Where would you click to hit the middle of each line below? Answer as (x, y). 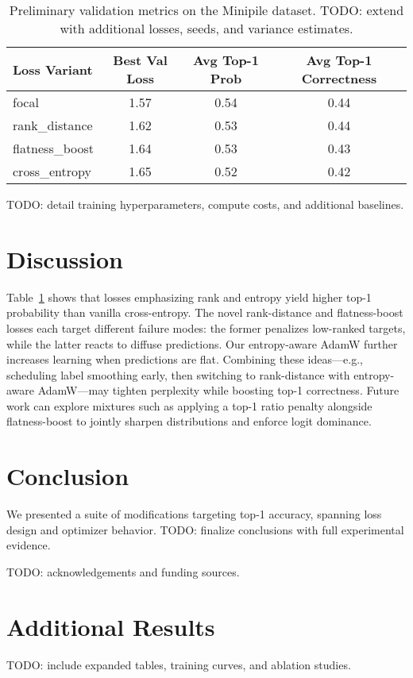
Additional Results (111, 626)
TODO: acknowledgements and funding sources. (123, 571)
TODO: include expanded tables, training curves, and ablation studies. (179, 664)
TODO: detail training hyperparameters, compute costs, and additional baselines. (205, 204)
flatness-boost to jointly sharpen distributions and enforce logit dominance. (189, 421)
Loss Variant (53, 69)
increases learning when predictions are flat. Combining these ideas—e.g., (185, 359)
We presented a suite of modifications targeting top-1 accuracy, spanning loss (194, 514)
